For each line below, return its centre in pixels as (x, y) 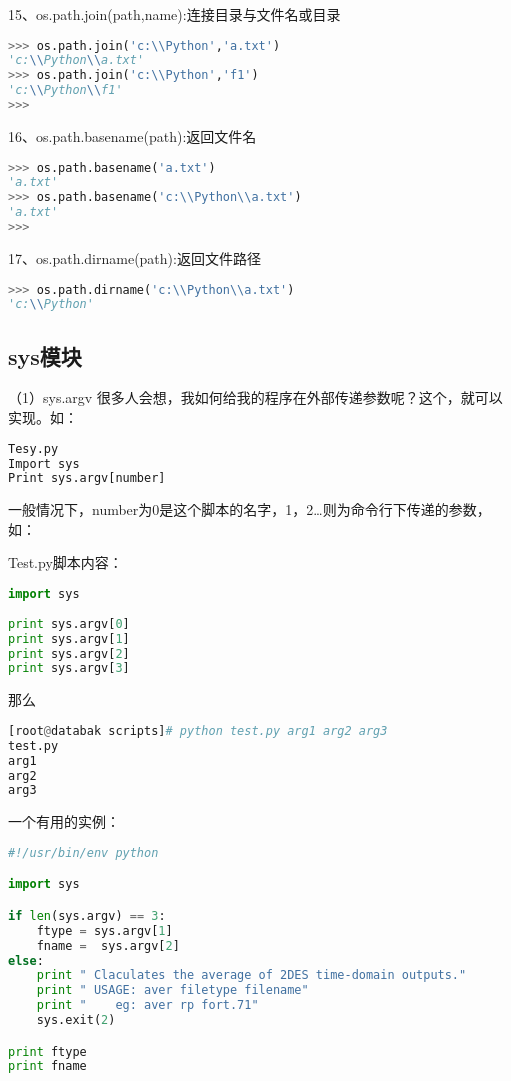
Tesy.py (33, 448)
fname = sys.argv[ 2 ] (108, 945)
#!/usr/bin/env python (83, 852)
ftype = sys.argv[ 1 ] (104, 930)
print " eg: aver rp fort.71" (147, 1005)
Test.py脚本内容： (65, 562)
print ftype (47, 1051)
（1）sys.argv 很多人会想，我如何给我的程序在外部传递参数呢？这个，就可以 (255, 397)
